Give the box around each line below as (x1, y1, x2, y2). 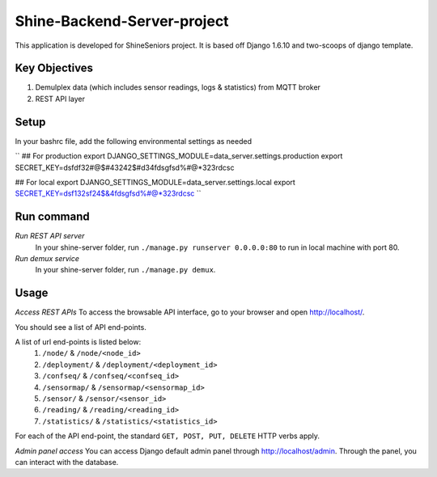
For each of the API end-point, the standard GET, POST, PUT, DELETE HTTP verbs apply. (15, 431, 320, 441)
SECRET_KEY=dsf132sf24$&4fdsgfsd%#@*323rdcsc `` (15, 188, 202, 198)
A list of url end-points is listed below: (15, 337, 142, 347)
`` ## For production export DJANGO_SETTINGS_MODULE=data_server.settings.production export (15, 151, 343, 161)
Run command (15, 210, 90, 224)
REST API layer (35, 94, 85, 103)
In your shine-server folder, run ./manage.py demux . (35, 265, 216, 275)
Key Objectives (15, 61, 93, 75)
